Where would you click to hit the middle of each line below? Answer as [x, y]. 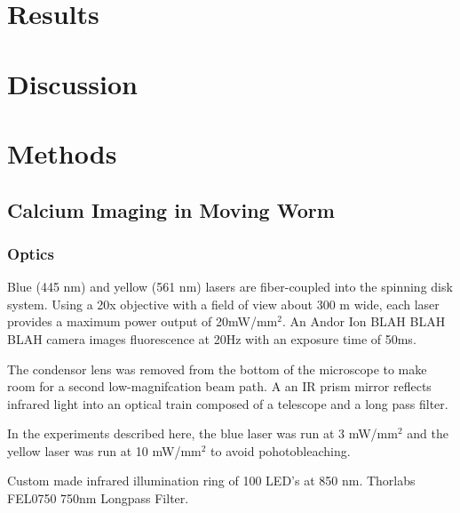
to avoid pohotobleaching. [281, 450]
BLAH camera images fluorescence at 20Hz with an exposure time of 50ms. [212, 338]
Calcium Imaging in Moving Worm [171, 209]
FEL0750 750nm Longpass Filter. [98, 498]
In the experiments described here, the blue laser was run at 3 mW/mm [202, 433]
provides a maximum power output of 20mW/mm [143, 321]
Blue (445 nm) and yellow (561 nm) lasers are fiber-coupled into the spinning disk [230, 287]
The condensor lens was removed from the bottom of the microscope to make [217, 369]
